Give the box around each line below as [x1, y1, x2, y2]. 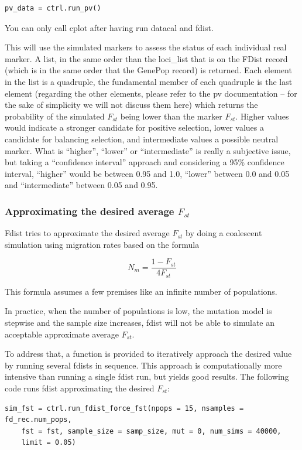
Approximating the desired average [5, 203, 174, 218]
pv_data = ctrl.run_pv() [5, 4, 101, 12]
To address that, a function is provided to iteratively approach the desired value [5, 347, 292, 360]
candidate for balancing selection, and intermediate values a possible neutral [5, 132, 279, 145]
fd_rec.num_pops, [5, 415, 72, 424]
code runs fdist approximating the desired [5, 381, 155, 394]
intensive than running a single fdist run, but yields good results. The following [5, 370, 289, 383]
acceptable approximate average [5, 328, 119, 340]
